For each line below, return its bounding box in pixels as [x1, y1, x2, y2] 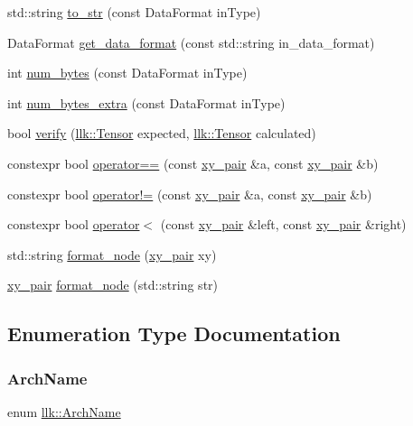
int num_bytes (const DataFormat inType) [7, 63, 248, 82]
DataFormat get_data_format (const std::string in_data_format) [7, 32, 375, 51]
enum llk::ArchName [7, 402, 121, 421]
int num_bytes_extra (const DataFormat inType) [7, 93, 286, 112]
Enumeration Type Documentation [7, 319, 341, 347]
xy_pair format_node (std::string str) [7, 275, 219, 294]
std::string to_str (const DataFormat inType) [7, 3, 261, 21]
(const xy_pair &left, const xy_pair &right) [160, 215, 407, 234]
